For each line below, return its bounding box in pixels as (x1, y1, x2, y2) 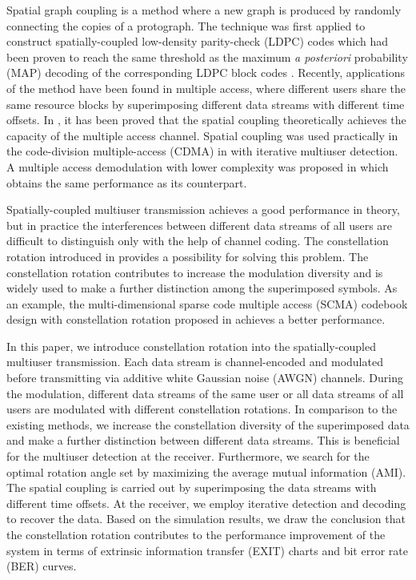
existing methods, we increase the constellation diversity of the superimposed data (6, 416, 410, 433)
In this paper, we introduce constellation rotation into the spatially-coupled (6, 337, 376, 354)
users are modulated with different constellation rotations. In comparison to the (6, 401, 398, 417)
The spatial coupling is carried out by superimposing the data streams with (6, 479, 377, 496)
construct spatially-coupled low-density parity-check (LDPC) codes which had (6, 33, 388, 50)
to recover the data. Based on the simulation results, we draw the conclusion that (6, 510, 406, 527)
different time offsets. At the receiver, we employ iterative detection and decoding (6, 494, 406, 511)
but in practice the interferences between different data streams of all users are (6, 216, 393, 233)
